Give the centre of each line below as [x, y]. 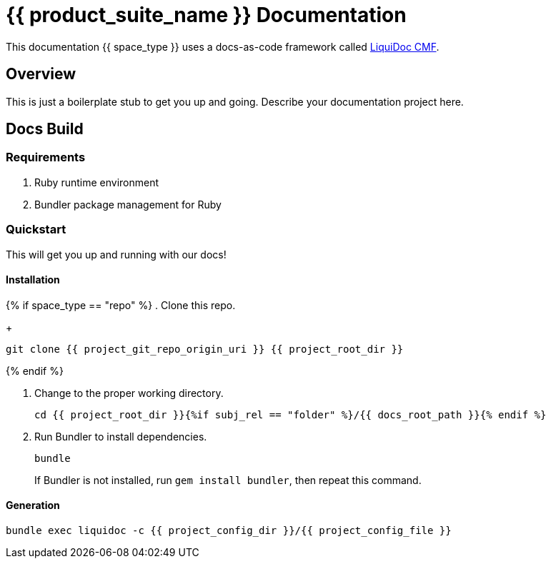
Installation [33, 280]
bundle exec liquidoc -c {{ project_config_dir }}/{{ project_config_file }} [229, 530]
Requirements [46, 157]
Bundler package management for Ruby [128, 204]
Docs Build [45, 129]
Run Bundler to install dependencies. [121, 436]
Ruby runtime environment [97, 182]
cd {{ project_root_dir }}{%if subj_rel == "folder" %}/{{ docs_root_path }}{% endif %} [291, 414]
